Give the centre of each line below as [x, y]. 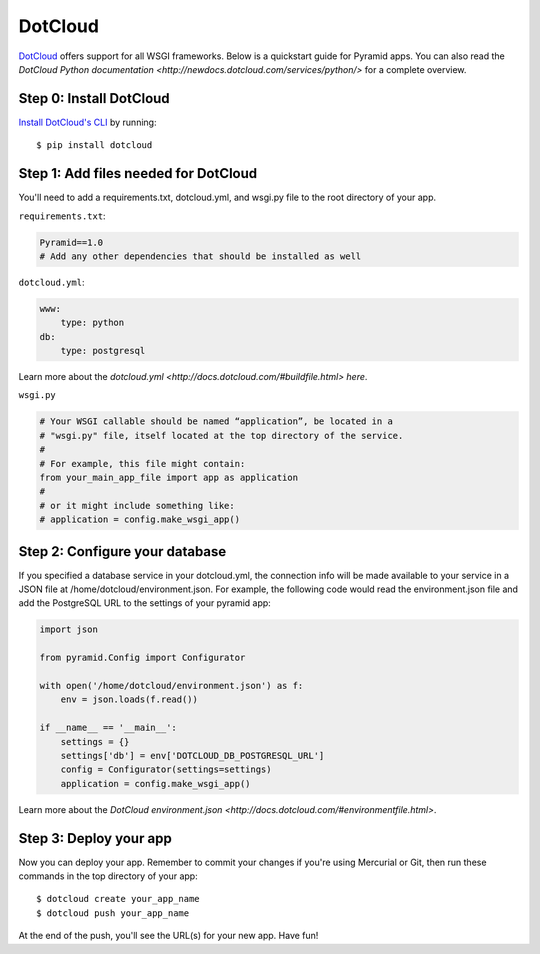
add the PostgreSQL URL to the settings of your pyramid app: [145, 603]
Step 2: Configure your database [122, 551]
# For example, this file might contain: [142, 463]
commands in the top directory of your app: [108, 876]
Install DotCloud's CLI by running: [87, 122]
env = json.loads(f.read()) [129, 699]
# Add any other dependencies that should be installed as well [200, 256]
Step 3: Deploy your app [95, 838]
